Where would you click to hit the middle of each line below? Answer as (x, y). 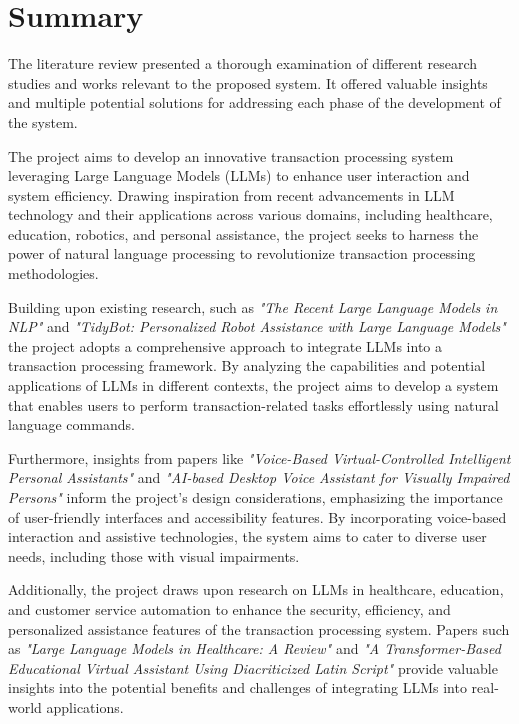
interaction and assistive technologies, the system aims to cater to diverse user (247, 536)
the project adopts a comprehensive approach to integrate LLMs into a (225, 345)
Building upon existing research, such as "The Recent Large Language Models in (253, 306)
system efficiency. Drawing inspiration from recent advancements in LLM (231, 194)
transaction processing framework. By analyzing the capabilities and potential (247, 365)
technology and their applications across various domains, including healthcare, (250, 214)
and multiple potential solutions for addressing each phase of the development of (254, 102)
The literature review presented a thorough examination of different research (243, 63)
